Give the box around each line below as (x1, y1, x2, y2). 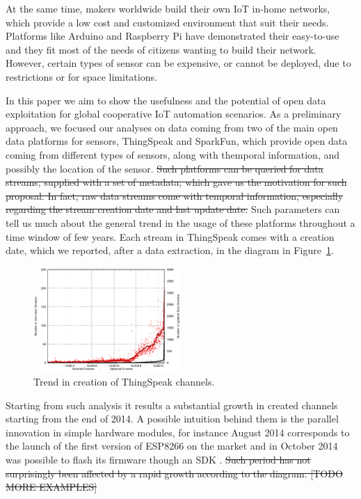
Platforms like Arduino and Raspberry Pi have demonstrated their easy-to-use (6, 29, 339, 43)
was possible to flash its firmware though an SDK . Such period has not (6, 452, 311, 467)
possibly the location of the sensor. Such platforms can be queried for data (6, 161, 323, 175)
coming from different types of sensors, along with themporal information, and (6, 147, 340, 161)
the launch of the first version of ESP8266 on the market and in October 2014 (6, 438, 338, 453)
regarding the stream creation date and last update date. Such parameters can (6, 202, 340, 216)
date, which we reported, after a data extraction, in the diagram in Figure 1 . (6, 243, 334, 258)
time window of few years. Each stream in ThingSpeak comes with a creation (6, 229, 335, 244)
